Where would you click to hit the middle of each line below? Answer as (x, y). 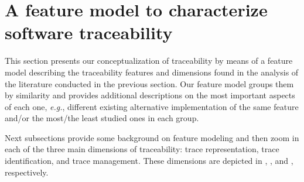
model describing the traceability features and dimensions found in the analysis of (152, 72)
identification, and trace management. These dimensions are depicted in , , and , (149, 161)
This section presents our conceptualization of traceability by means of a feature (149, 61)
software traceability (89, 32)
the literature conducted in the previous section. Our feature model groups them (149, 83)
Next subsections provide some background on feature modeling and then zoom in (152, 137)
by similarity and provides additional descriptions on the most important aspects (150, 95)
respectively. (27, 172)
